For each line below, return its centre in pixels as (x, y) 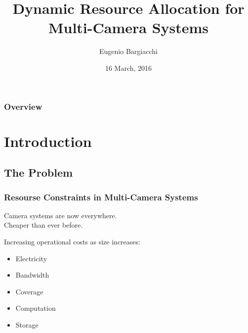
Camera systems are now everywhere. (61, 215)
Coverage (29, 291)
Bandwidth (32, 275)
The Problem (39, 172)
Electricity (31, 258)
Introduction (48, 141)
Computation (36, 308)
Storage (27, 324)
